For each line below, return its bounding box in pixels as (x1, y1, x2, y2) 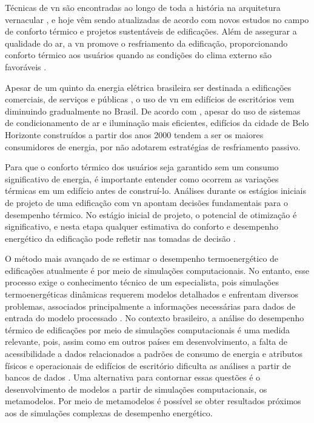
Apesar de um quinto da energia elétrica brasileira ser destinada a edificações (5, 81, 292, 93)
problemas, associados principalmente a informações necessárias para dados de (5, 299, 296, 312)
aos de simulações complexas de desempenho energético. (5, 407, 213, 419)
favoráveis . (5, 60, 47, 73)
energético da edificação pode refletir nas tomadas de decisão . (5, 231, 236, 244)
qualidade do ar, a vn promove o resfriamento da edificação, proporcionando (5, 36, 288, 49)
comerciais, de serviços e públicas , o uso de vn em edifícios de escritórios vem (5, 93, 295, 105)
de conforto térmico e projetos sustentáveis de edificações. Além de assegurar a (5, 25, 297, 38)
